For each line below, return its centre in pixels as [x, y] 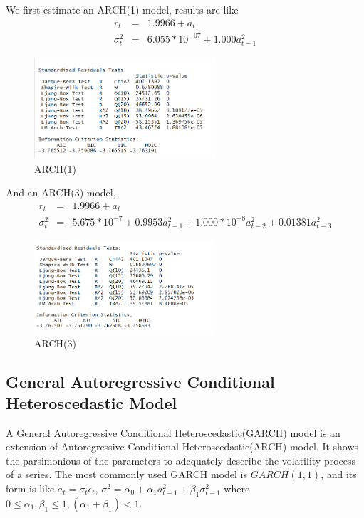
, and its [339, 474]
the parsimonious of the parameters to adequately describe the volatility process [181, 460]
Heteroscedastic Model [92, 402]
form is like [30, 488]
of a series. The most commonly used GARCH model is [126, 474]
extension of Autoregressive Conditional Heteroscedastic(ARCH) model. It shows [182, 446]
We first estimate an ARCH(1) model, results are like [122, 9]
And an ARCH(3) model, [61, 192]
